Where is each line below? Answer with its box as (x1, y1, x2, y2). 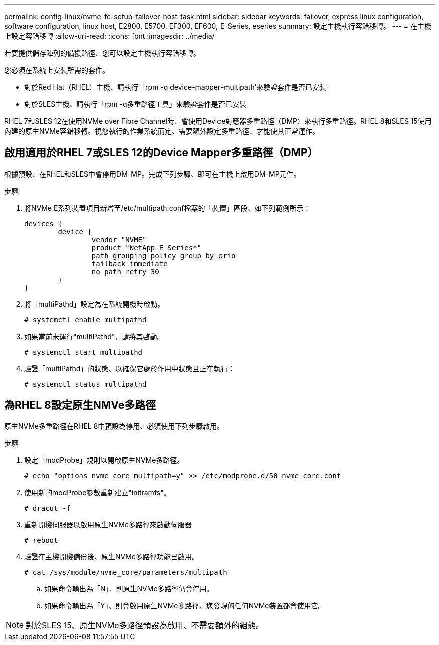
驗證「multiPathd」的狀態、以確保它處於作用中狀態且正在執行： (24, 364, 235, 373)
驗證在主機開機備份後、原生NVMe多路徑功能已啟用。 (24, 552, 199, 561)
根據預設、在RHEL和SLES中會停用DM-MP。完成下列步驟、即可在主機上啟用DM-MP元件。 (4, 169, 301, 178)
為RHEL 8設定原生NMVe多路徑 (4, 399, 156, 412)
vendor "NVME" (91, 235, 147, 244)
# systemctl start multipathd (24, 348, 143, 356)
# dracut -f (24, 504, 71, 512)
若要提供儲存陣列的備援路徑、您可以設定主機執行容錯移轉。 (4, 49, 200, 57)
